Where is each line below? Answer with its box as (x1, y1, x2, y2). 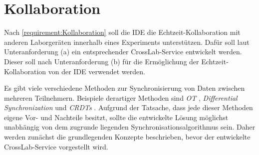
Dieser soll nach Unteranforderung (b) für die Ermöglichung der (4, 56, 199, 66)
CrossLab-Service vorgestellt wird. (4, 141, 108, 152)
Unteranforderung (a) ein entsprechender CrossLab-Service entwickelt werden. (4, 46, 242, 57)
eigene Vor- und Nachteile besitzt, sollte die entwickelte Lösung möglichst (4, 112, 229, 122)
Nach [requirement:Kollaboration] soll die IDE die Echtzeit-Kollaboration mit (4, 27, 241, 37)
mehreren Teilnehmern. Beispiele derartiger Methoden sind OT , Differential (4, 92, 238, 103)
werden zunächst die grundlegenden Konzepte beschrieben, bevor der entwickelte (4, 132, 251, 142)
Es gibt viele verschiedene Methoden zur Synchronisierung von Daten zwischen (4, 83, 245, 93)
